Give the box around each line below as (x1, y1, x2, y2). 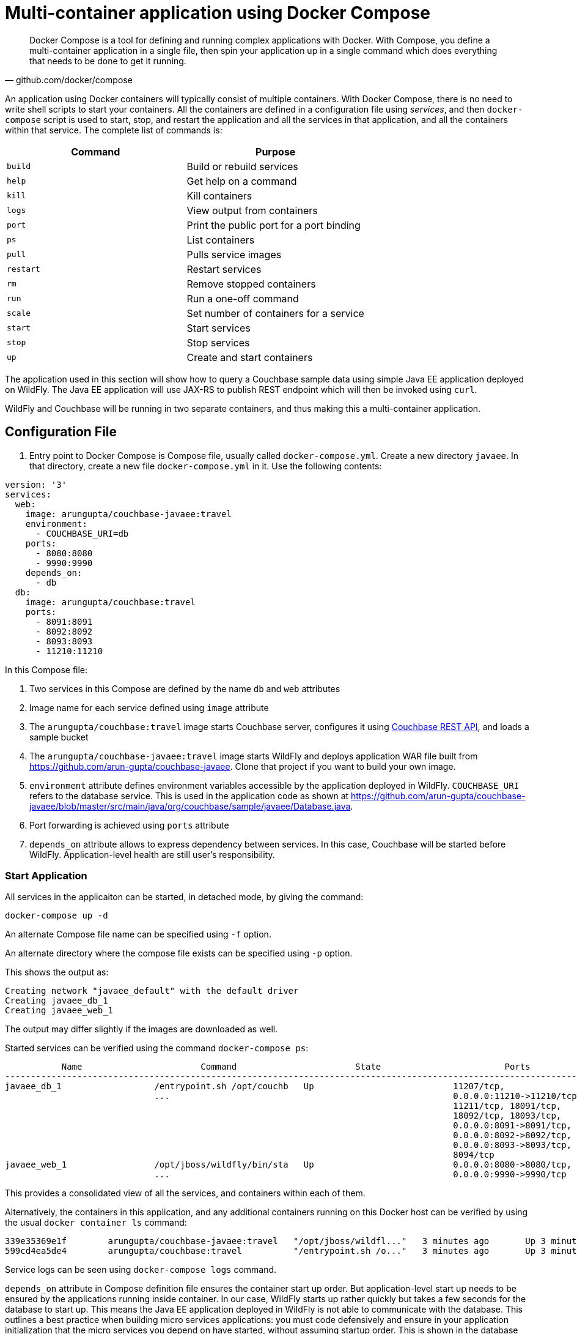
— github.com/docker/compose (5, 74, 133, 85)
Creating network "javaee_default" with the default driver (5, 986, 299, 996)
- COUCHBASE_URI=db (35, 528, 129, 538)
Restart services (186, 263, 262, 275)
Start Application (5, 869, 87, 882)
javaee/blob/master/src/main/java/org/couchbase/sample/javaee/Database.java (29, 800, 351, 811)
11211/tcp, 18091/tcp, (453, 1101, 562, 1111)
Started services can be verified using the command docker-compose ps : (5, 1043, 309, 1054)
